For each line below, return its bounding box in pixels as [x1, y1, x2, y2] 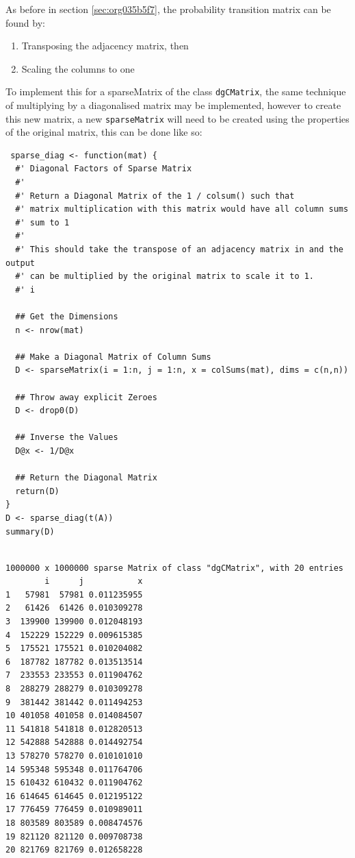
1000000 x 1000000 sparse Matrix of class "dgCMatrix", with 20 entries [5, 563, 343, 573]
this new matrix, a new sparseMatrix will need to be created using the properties [5, 111, 350, 125]
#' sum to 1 [15, 217, 70, 228]
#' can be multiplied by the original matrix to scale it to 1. [15, 271, 315, 282]
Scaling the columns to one [21, 61, 135, 75]
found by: [5, 15, 45, 29]
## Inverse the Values [15, 432, 118, 443]
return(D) [15, 486, 60, 496]
